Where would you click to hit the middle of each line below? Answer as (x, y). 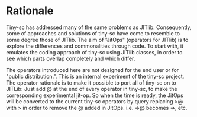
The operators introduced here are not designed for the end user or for (93, 70)
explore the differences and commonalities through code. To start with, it (95, 46)
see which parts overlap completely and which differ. (71, 58)
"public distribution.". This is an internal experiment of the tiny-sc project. (95, 76)
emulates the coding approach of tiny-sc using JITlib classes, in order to (94, 52)
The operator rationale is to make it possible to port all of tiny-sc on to (91, 82)
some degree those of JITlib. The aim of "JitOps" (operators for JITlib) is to (97, 40)
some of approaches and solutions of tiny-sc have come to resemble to (93, 33)
